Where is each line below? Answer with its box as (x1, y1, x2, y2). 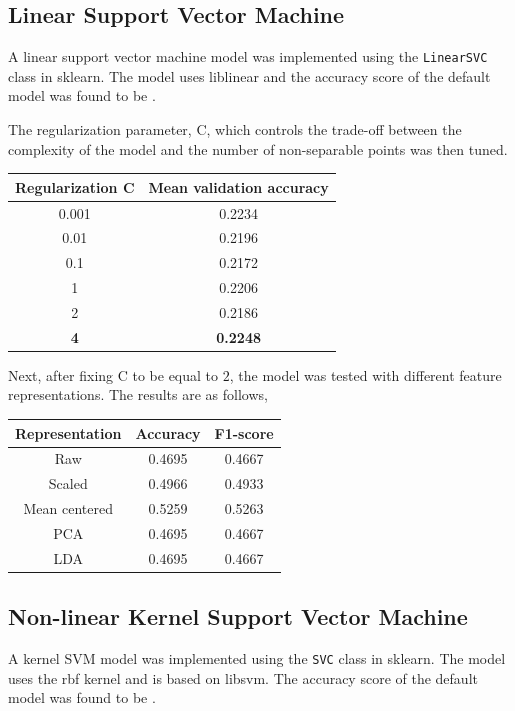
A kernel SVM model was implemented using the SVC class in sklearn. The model (8, 648, 506, 669)
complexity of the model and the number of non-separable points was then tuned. (8, 138, 508, 159)
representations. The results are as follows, (8, 384, 268, 405)
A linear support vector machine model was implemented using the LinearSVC (8, 46, 488, 67)
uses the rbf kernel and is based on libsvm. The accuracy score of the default (8, 667, 478, 688)
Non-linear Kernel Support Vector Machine (8, 601, 468, 632)
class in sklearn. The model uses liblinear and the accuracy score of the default (8, 65, 491, 86)
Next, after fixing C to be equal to (8, 364, 219, 385)
